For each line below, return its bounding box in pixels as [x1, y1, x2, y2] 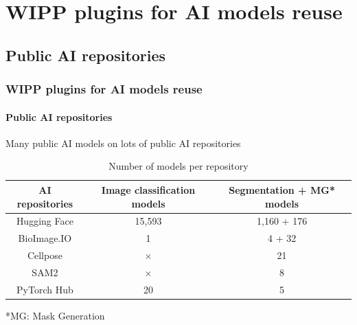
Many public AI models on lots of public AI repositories [5, 135, 241, 150]
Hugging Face [16, 214, 73, 228]
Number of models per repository [108, 159, 249, 173]
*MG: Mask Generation [5, 308, 105, 322]
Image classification [101, 182, 196, 197]
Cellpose [27, 248, 62, 262]
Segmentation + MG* [229, 182, 335, 197]
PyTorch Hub [16, 282, 73, 296]
